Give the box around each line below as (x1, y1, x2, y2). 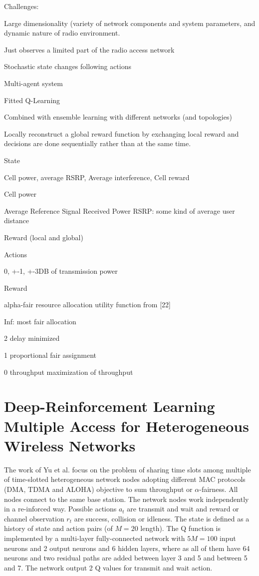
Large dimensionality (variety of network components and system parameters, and (4, 18, 256, 28)
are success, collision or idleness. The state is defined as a (74, 513, 250, 523)
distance (4, 215, 29, 226)
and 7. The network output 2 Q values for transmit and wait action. (4, 562, 213, 572)
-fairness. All (199, 483, 238, 494)
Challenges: (4, 1, 39, 11)
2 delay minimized (4, 333, 60, 343)
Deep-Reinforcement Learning (4, 396, 215, 416)
